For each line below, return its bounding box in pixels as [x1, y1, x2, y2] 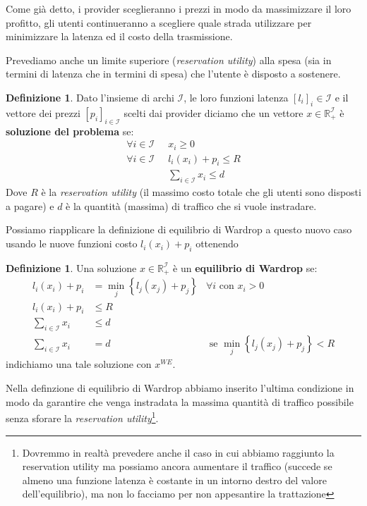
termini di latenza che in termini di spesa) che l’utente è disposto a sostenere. [6, 66, 341, 81]
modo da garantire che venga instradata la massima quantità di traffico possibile [6, 394, 354, 409]
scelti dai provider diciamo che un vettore [124, 105, 303, 120]
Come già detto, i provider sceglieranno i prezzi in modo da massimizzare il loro [6, 1, 351, 16]
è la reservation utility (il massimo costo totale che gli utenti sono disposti [41, 185, 361, 199]
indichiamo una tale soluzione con [6, 357, 152, 371]
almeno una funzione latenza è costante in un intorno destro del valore [22, 472, 327, 487]
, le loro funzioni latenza [183, 90, 289, 104]
